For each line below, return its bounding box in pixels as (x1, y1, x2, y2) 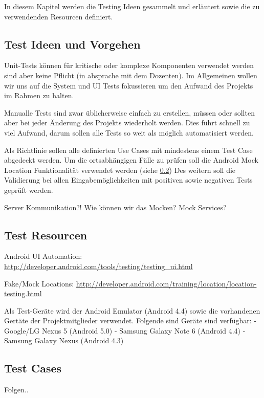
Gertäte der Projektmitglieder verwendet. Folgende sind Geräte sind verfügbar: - (4, 315, 257, 326)
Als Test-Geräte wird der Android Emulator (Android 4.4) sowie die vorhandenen (4, 305, 260, 316)
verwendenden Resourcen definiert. (4, 11, 113, 21)
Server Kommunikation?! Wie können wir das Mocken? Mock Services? (4, 202, 227, 212)
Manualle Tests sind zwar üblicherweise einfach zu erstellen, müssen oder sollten (4, 107, 255, 118)
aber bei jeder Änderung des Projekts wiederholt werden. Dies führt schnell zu (4, 117, 250, 128)
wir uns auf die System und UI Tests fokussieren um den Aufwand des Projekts (4, 80, 253, 91)
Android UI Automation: (4, 251, 82, 261)
